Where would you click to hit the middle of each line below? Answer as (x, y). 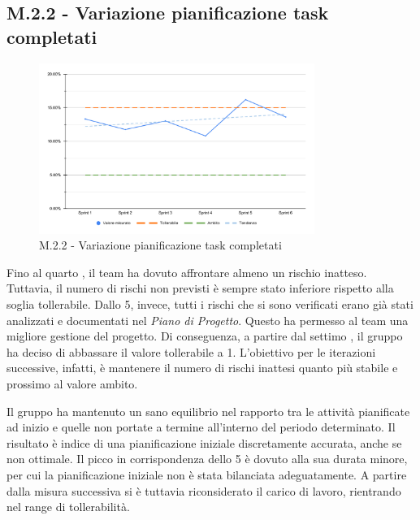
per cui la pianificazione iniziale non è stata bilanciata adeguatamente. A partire (207, 474)
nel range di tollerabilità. (68, 507)
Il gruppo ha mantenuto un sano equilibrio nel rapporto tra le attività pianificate (208, 411)
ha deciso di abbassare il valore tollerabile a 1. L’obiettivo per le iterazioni (191, 351)
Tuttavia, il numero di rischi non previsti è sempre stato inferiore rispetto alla (200, 288)
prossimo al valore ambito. (72, 383)
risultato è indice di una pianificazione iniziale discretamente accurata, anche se (204, 442)
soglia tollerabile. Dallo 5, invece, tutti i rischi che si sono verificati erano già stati (210, 303)
